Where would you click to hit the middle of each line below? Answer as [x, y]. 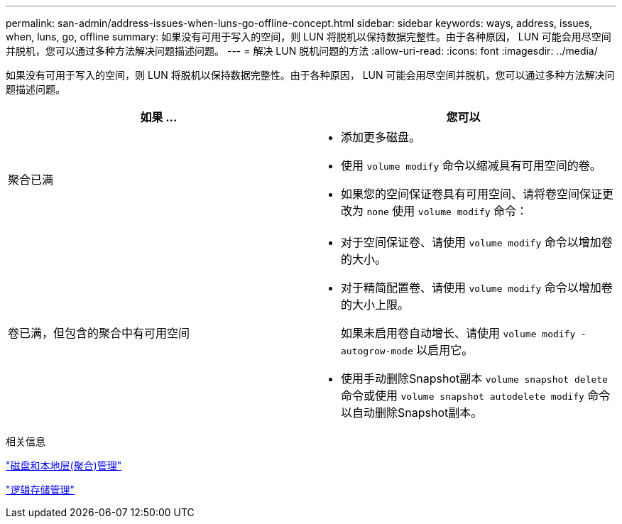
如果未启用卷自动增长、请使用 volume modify [458, 333]
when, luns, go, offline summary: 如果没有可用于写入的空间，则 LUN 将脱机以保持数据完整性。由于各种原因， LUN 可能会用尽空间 [309, 37]
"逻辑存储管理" [40, 490]
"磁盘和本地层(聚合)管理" [64, 465]
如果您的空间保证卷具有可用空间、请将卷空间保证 [472, 194]
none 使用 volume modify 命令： [447, 211]
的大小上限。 [375, 305]
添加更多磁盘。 [381, 137]
